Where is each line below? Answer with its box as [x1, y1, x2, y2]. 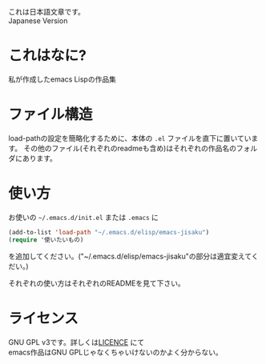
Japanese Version [8, 16, 68, 26]
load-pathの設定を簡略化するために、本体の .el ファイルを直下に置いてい [8, 133, 252, 142]
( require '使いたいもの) [8, 235, 84, 244]
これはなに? [8, 46, 87, 65]
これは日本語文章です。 [8, 7, 86, 16]
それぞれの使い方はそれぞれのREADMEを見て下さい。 [8, 278, 186, 288]
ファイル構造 [8, 106, 94, 124]
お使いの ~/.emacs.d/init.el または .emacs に [8, 212, 159, 222]
